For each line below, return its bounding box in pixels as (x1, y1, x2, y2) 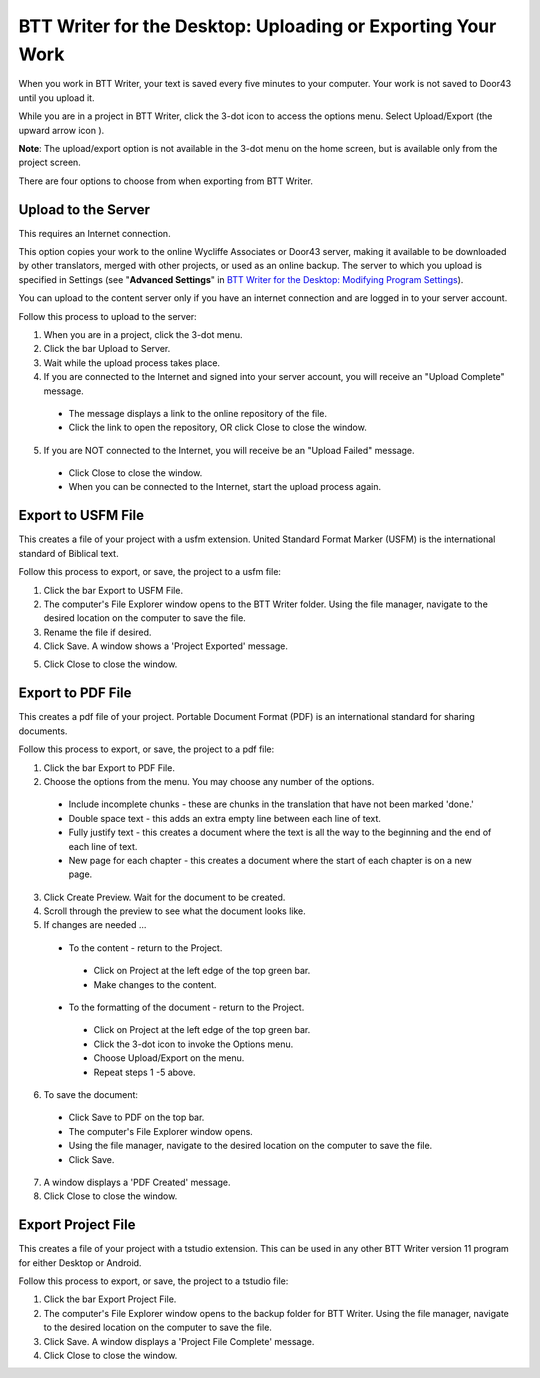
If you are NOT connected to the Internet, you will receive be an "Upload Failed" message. (43, 444, 415, 456)
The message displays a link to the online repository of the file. (68, 407, 328, 419)
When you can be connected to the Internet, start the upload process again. (68, 481, 382, 493)
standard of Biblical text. (18, 547, 119, 559)
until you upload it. (18, 91, 95, 104)
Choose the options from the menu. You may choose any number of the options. (43, 775, 375, 787)
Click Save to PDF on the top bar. (68, 1111, 205, 1124)
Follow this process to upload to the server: (18, 310, 197, 322)
